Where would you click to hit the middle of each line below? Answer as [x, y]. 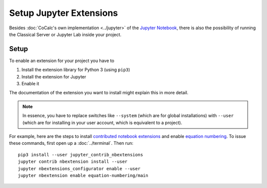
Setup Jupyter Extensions [64, 13]
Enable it [30, 84]
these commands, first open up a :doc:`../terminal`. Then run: [71, 143]
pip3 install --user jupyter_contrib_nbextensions [81, 155]
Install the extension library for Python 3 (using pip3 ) [76, 70]
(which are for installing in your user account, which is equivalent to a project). [102, 123]
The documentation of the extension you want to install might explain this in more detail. [99, 93]
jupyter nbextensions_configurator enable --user [79, 168]
